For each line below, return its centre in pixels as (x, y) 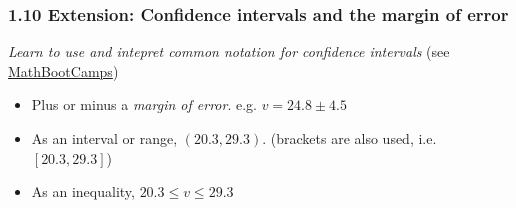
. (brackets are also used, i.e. (349, 138)
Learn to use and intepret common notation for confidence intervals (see (229, 51)
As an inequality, (83, 191)
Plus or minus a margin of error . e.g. (144, 104)
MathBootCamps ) (63, 70)
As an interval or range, (104, 138)
